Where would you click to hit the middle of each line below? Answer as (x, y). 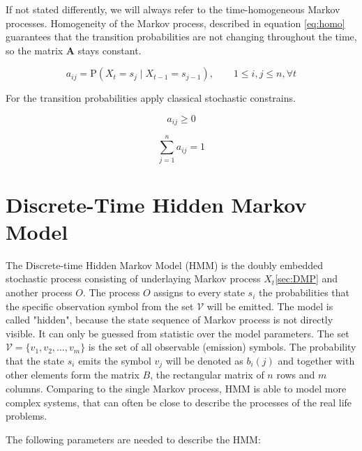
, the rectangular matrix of (207, 375)
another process (39, 292)
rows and (296, 375)
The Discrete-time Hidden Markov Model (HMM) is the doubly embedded (165, 265)
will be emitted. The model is (270, 306)
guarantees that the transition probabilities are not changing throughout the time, (181, 37)
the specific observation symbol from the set (100, 306)
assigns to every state (199, 292)
